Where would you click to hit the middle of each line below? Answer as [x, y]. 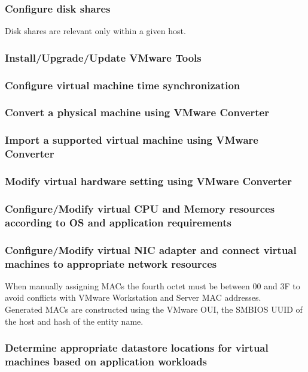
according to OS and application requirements [118, 222]
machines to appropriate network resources [111, 263]
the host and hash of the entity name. [74, 321]
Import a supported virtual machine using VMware [132, 140]
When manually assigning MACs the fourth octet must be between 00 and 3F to [153, 285]
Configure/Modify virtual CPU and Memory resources [140, 208]
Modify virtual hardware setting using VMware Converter [148, 181]
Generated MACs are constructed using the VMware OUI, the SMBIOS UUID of [154, 309]
